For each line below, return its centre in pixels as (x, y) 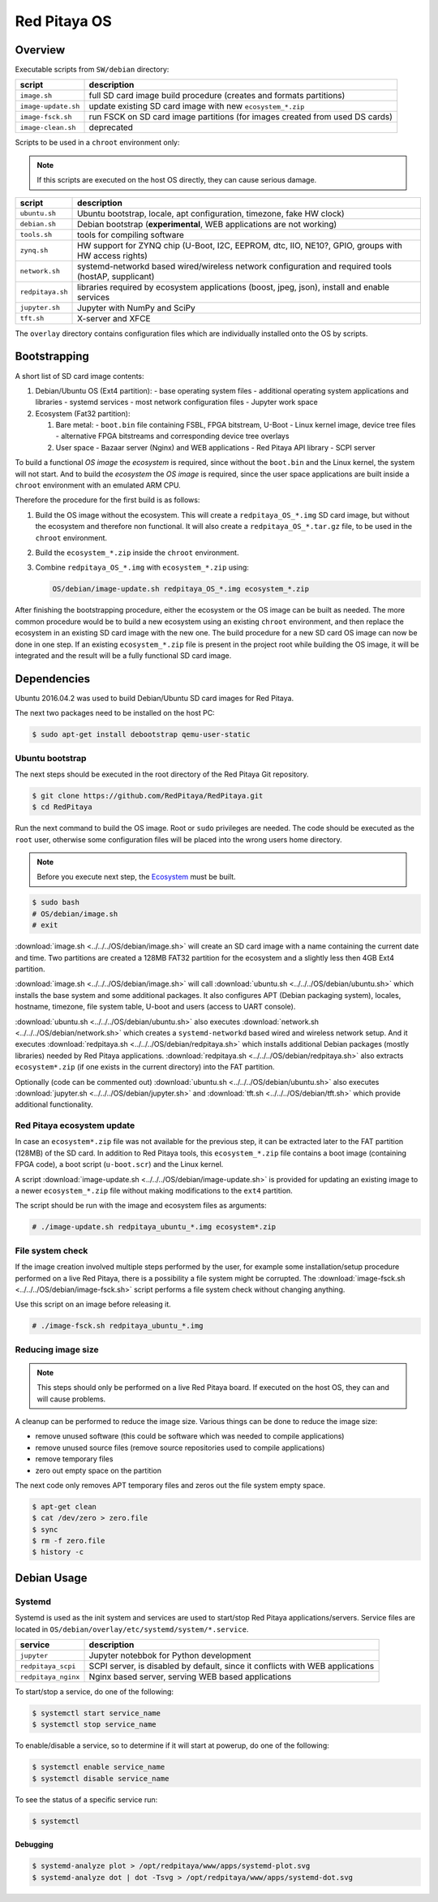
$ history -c (58, 1552)
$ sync (45, 1529)
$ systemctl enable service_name (99, 1767)
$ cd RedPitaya (62, 807)
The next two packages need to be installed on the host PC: (115, 713)
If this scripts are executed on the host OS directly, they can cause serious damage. (177, 180)
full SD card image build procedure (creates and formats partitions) (217, 96)
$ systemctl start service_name (97, 1713)
